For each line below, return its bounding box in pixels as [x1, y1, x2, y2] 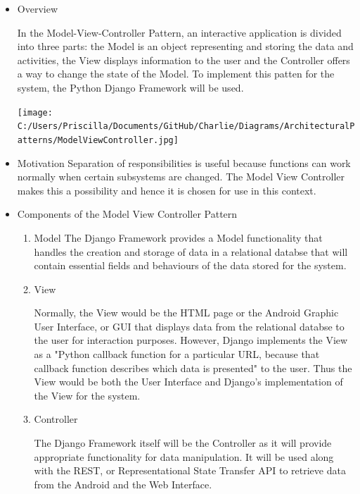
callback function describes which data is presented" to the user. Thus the [34, 360, 352, 375]
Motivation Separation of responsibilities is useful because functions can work [17, 155, 351, 170]
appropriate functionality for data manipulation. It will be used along [34, 449, 334, 464]
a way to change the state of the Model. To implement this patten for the [17, 66, 335, 81]
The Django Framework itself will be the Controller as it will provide [34, 436, 332, 450]
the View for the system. [34, 388, 141, 402]
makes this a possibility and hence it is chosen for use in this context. [17, 183, 316, 197]
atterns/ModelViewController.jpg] [17, 135, 179, 145]
